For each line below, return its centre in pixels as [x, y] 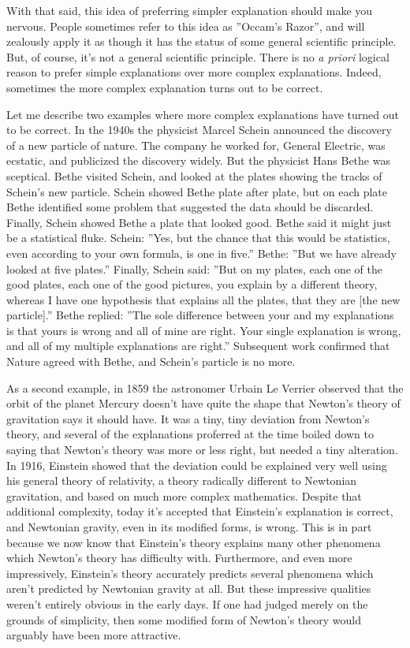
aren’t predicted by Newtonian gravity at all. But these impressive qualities [189, 588]
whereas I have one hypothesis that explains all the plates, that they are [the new [203, 299]
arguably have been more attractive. [94, 635]
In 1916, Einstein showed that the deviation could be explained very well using [197, 465]
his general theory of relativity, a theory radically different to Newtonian [182, 480]
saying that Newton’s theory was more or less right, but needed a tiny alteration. [202, 450]
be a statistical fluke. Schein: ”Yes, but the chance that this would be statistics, [198, 238]
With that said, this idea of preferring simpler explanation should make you [190, 10]
